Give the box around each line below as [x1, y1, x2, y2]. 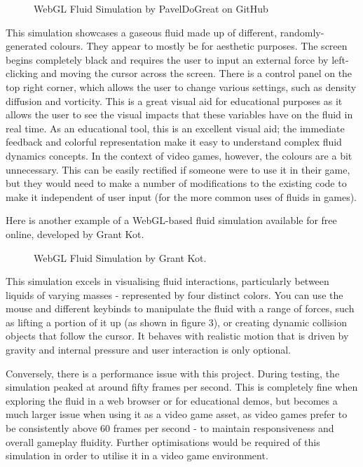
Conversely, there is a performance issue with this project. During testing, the [6, 365, 340, 380]
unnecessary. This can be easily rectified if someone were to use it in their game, [6, 162, 350, 176]
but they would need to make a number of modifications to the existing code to [6, 176, 347, 190]
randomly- [280, 25, 324, 39]
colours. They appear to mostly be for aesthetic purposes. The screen [50, 39, 348, 53]
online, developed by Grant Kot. [6, 226, 144, 241]
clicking [6, 66, 38, 81]
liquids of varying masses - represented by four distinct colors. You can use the [6, 287, 343, 302]
